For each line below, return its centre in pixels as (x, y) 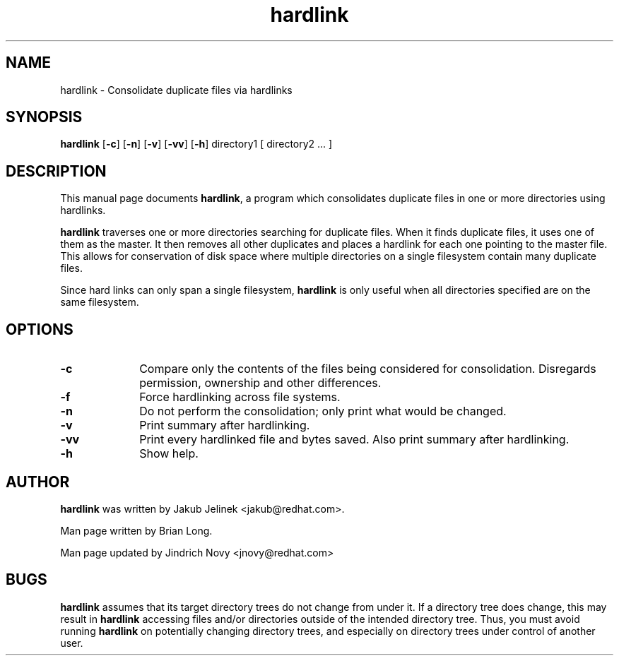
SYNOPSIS (44, 117)
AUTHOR (38, 482)
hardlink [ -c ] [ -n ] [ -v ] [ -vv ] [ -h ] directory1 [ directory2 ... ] (196, 144)
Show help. (169, 454)
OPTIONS (40, 329)
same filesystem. (100, 302)
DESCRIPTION (56, 171)
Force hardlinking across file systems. (240, 397)
